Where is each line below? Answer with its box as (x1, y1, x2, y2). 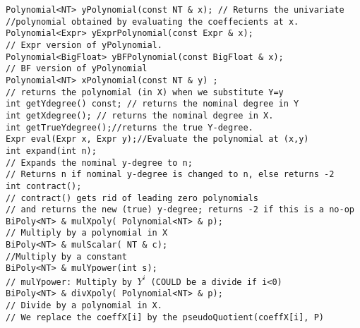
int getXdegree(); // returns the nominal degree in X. (6, 110, 274, 121)
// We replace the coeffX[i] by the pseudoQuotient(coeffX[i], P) (6, 312, 325, 322)
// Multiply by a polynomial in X (6, 228, 168, 238)
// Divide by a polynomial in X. (6, 300, 162, 310)
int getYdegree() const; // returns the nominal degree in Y (6, 99, 299, 109)
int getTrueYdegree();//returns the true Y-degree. (6, 122, 253, 133)
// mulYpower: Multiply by (6, 277, 132, 287)
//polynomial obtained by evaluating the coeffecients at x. (6, 16, 299, 27)
